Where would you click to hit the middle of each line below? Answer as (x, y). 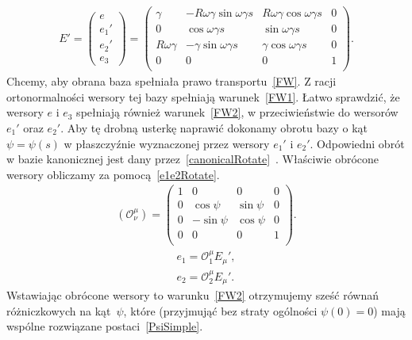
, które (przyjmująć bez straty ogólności (220, 310)
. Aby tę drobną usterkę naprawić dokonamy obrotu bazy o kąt (214, 128)
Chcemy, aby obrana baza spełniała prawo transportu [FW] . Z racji (171, 81)
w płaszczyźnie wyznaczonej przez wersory (167, 143)
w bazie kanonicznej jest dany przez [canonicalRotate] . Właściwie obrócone (193, 159)
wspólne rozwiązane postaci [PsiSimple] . (105, 326)
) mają (389, 310)
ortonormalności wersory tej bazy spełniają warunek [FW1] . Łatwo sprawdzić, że (203, 96)
